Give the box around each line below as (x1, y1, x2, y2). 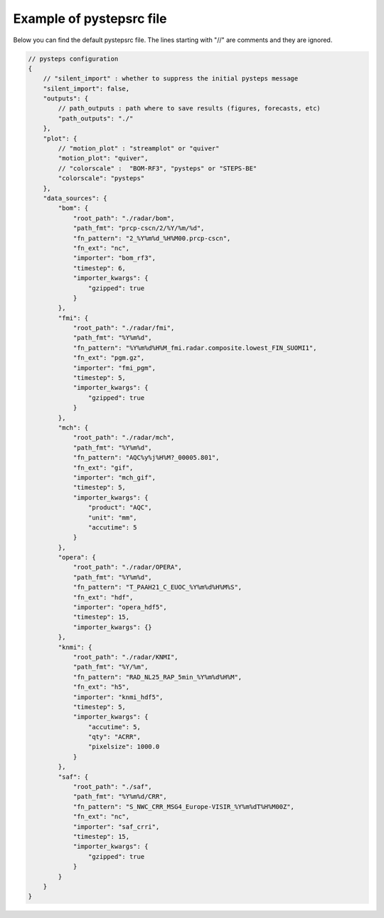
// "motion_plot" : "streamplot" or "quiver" (58, 145, 220, 153)
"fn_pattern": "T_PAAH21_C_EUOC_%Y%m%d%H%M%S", (73, 583, 242, 592)
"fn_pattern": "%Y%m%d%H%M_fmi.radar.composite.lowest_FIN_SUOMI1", (73, 344, 317, 352)
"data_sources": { (43, 195, 107, 202)
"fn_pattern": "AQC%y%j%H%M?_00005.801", (73, 453, 220, 462)
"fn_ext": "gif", (73, 463, 134, 472)
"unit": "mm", (87, 513, 138, 522)
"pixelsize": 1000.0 (87, 743, 160, 751)
